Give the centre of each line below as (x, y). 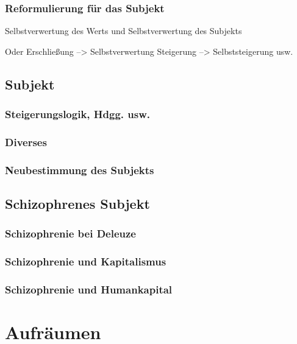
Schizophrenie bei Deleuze (70, 233)
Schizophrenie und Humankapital (89, 290)
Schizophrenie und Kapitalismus (86, 262)
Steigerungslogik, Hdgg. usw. (77, 114)
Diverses (26, 142)
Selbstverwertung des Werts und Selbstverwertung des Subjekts (123, 31)
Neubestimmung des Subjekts (80, 170)
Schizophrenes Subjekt (77, 204)
